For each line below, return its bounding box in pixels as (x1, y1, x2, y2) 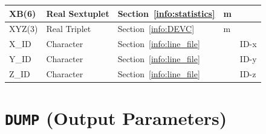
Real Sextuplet (46, 7, 109, 19)
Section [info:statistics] (117, 7, 215, 19)
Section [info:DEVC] (117, 22, 195, 35)
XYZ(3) (9, 22, 38, 35)
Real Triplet (46, 22, 91, 35)
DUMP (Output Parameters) (5, 106, 227, 130)
